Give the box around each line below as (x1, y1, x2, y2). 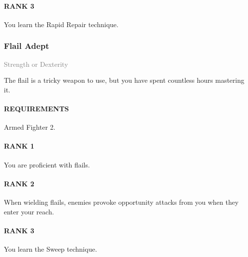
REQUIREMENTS (4, 103, 69, 113)
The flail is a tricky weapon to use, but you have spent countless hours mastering (4, 75, 245, 85)
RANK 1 (4, 141, 34, 151)
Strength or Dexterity (4, 59, 68, 69)
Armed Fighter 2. (4, 122, 56, 132)
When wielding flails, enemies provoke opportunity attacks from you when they (4, 197, 239, 207)
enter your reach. (4, 206, 54, 216)
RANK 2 (4, 178, 34, 188)
